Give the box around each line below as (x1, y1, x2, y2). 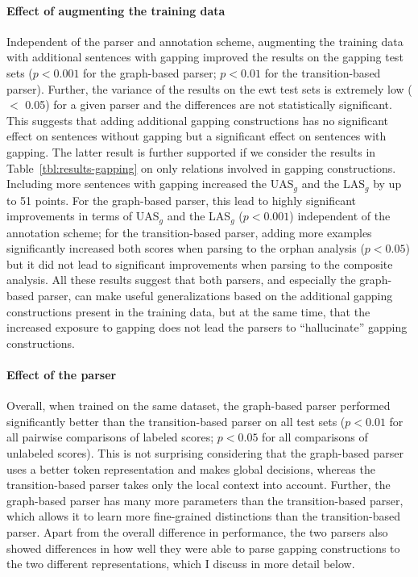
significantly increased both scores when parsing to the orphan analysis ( (6, 240, 365, 257)
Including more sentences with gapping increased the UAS (6, 175, 294, 192)
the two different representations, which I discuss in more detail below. (6, 555, 355, 572)
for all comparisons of (262, 429, 368, 445)
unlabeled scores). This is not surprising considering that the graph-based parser (6, 444, 404, 461)
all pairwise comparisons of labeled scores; (6, 429, 214, 445)
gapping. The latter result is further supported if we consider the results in (6, 143, 376, 160)
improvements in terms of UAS (6, 207, 159, 224)
